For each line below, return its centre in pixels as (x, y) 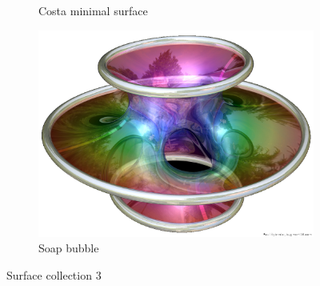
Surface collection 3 (54, 274)
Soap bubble (69, 248)
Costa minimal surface (93, 10)
